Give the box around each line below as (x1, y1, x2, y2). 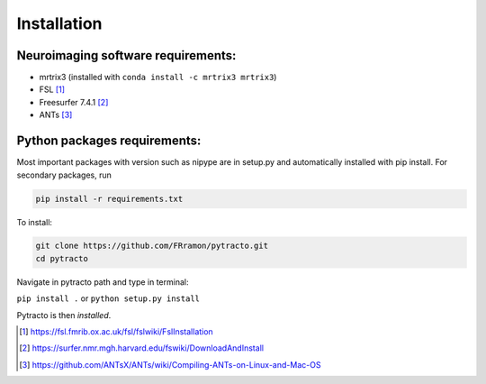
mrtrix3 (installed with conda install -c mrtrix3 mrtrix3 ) (39, 72, 277, 83)
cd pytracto (35, 253, 89, 263)
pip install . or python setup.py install (16, 293, 200, 304)
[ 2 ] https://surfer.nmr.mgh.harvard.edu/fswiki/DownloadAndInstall (19, 343, 265, 353)
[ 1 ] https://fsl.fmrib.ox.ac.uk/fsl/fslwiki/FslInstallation (19, 326, 213, 337)
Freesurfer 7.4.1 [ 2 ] (39, 96, 109, 107)
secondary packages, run (16, 169, 112, 180)
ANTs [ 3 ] (39, 109, 73, 121)
